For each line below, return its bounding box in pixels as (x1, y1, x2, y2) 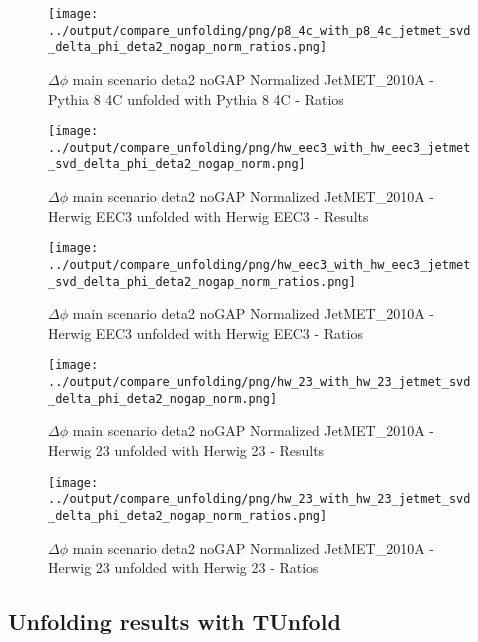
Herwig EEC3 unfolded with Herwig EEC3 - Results (48, 205, 369, 226)
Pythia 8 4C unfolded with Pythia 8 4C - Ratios (48, 88, 344, 109)
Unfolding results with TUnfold (8, 606, 341, 637)
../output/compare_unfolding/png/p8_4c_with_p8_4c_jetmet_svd (48, 23, 471, 38)
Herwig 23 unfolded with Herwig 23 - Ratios (48, 557, 319, 578)
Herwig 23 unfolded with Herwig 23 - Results (48, 440, 325, 461)
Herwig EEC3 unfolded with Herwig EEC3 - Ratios (48, 322, 363, 343)
